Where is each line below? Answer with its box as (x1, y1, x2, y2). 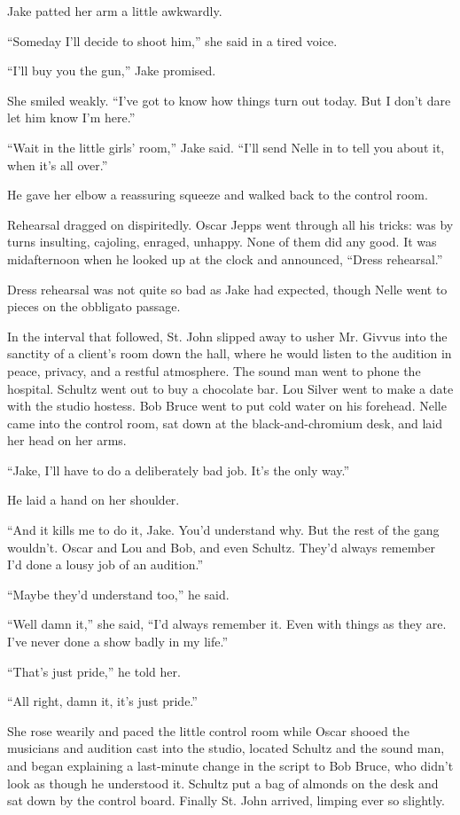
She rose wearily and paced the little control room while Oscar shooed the (7, 721, 409, 740)
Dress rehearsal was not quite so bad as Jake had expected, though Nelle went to (7, 279, 448, 298)
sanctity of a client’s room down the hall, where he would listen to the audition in (7, 344, 452, 363)
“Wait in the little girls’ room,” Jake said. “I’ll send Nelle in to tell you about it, (7, 137, 445, 156)
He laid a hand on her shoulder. (7, 490, 180, 509)
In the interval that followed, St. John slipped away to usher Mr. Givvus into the (7, 326, 448, 345)
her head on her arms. (7, 431, 127, 450)
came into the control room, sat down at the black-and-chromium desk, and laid (7, 413, 443, 432)
